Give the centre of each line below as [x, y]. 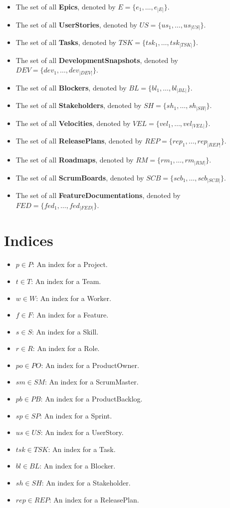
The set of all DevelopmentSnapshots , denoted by [97, 60]
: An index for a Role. [66, 348]
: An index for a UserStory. [82, 432]
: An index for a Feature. [70, 315]
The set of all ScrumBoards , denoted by [80, 177]
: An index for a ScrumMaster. [92, 382]
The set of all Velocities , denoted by [73, 123]
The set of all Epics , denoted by [66, 6]
